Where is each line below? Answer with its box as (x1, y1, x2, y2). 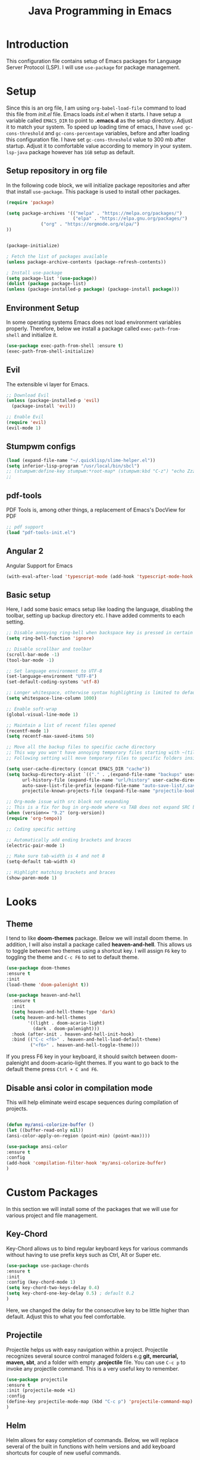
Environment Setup (6, 302, 79, 313)
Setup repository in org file (6, 166, 108, 176)
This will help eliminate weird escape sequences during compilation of (6, 1099, 179, 1106)
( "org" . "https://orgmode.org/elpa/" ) (40, 222, 140, 227)
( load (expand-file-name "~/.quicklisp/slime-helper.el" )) (6, 457, 156, 463)
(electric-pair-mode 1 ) (6, 843, 65, 848)
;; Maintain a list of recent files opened (6, 722, 116, 728)
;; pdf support (6, 524, 44, 530)
